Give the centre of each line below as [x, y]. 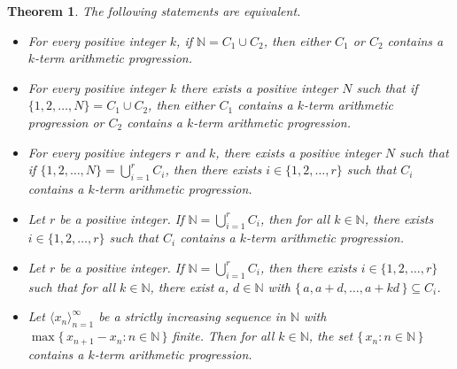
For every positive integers [99, 152]
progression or [66, 122]
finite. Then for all [223, 336]
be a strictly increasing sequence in [192, 316]
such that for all [72, 286]
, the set [331, 336]
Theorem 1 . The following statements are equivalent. [154, 11]
